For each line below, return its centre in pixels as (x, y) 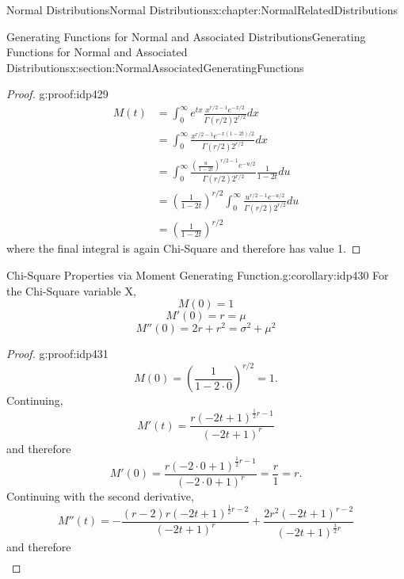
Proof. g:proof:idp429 (57, 94)
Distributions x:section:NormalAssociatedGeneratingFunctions (155, 67)
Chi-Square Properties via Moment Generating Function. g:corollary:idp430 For (198, 274)
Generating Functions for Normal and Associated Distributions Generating (186, 36)
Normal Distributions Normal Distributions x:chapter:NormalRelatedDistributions (202, 10)
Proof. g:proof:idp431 (57, 354)
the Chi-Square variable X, (71, 290)
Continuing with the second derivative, (100, 496)
